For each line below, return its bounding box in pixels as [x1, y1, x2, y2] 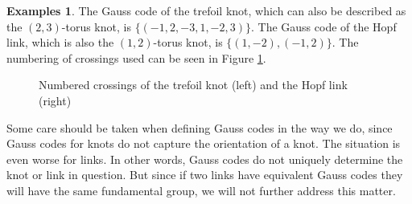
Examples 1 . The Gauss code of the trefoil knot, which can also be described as [6, 2, 406, 18]
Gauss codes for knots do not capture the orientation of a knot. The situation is [6, 135, 401, 152]
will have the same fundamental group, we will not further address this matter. [6, 182, 396, 198]
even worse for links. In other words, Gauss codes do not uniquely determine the [6, 150, 403, 167]
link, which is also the [6, 34, 114, 51]
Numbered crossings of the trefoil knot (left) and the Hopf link [39, 76, 348, 93]
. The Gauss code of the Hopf [250, 18, 397, 35]
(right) [39, 92, 72, 108]
